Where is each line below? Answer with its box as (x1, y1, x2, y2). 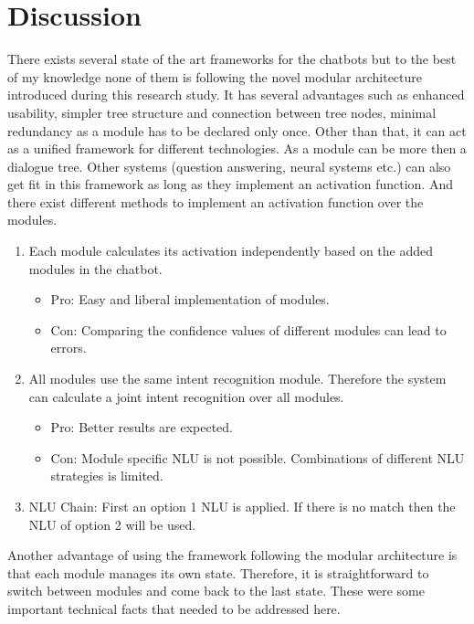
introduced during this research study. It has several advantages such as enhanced (7, 85, 465, 104)
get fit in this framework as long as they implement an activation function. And (7, 175, 453, 194)
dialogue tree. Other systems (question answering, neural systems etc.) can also (7, 156, 451, 175)
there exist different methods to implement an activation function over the (7, 192, 424, 211)
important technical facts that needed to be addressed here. (7, 598, 341, 618)
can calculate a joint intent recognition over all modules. (28, 386, 344, 406)
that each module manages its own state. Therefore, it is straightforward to (7, 563, 429, 582)
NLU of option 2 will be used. (28, 514, 196, 534)
